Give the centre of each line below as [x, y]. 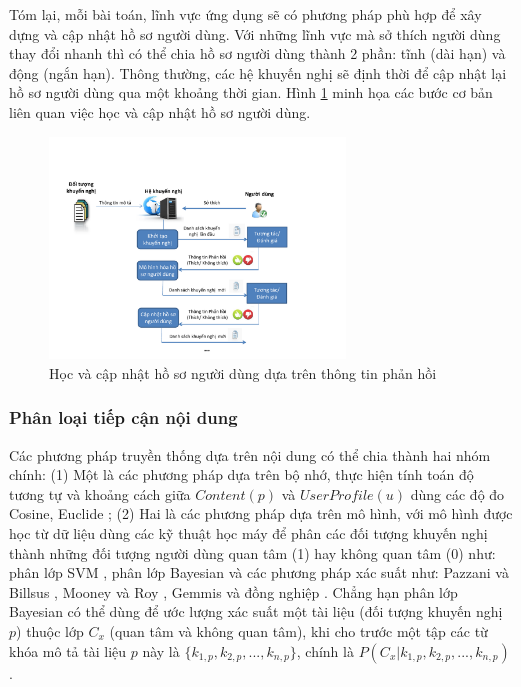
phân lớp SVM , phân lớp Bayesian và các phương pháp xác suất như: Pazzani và [259, 572]
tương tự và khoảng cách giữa [100, 493]
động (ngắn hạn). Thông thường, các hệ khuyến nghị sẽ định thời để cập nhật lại [258, 72]
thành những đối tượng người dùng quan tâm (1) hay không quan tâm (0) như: [252, 552]
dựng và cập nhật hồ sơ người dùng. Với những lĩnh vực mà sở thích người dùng [255, 33]
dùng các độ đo [457, 493]
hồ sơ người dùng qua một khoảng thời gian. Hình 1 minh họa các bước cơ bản [251, 92]
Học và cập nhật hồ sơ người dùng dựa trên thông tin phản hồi [243, 372]
